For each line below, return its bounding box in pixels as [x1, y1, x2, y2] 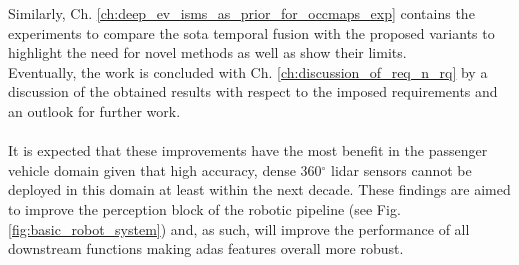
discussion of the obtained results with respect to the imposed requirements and [8, 81, 498, 102]
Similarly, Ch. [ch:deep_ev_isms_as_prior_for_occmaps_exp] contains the [8, 3, 475, 23]
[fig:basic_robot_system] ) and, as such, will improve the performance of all [8, 218, 470, 239]
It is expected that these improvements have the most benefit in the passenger [8, 140, 488, 161]
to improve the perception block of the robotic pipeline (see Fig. [8, 198, 401, 219]
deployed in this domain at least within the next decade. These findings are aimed [8, 179, 511, 200]
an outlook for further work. [8, 100, 181, 121]
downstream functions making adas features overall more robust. [8, 238, 404, 259]
